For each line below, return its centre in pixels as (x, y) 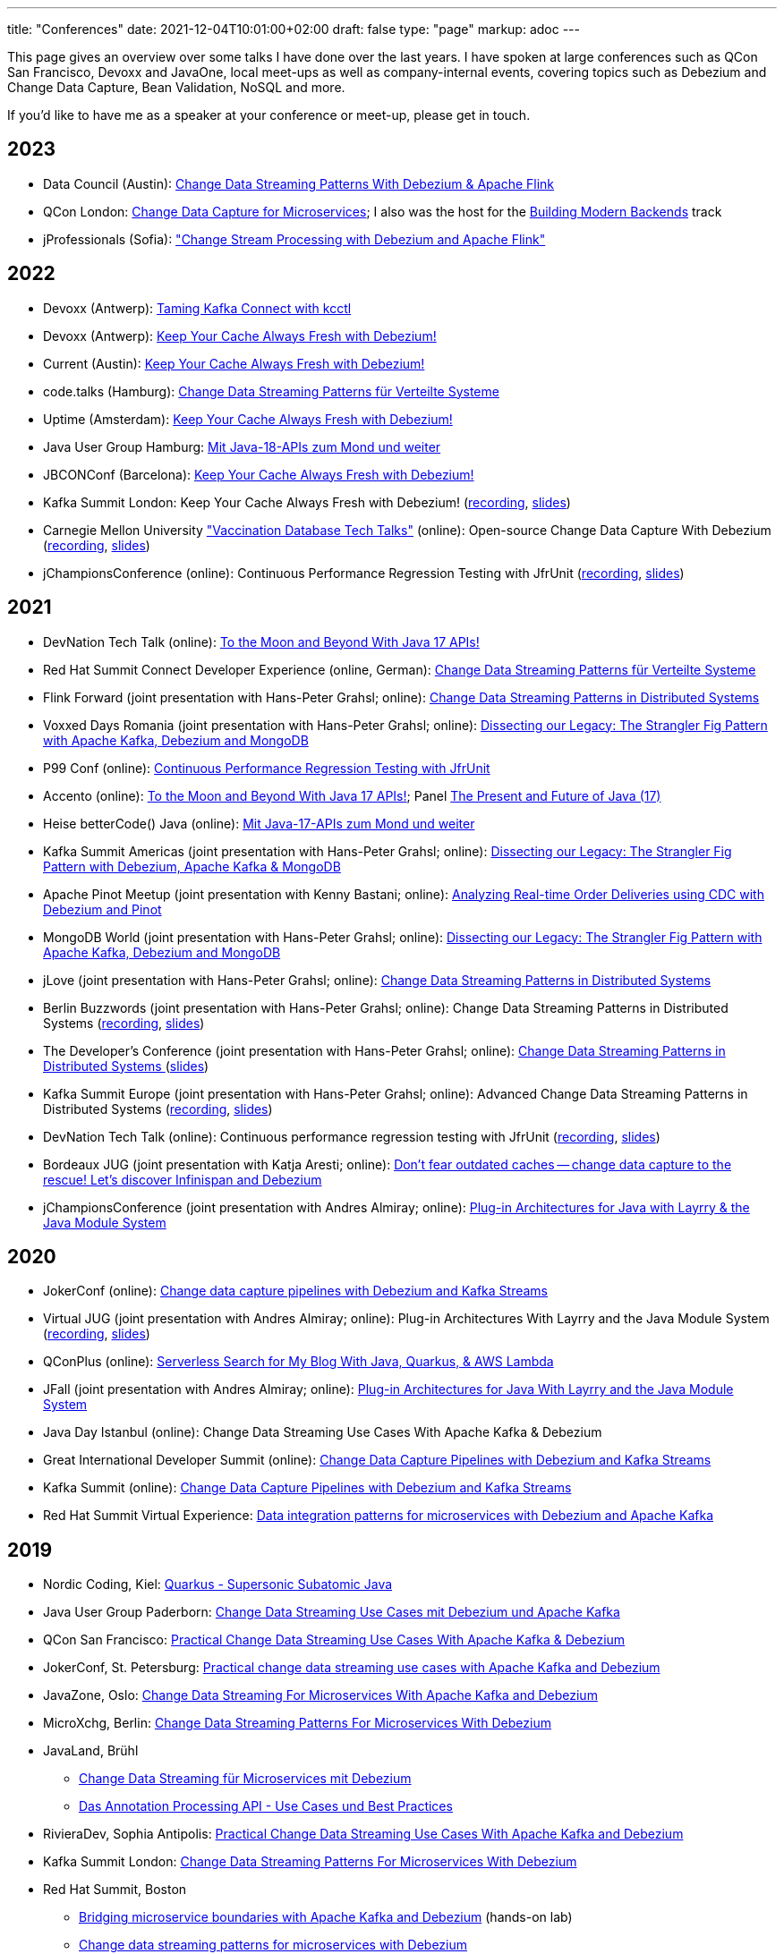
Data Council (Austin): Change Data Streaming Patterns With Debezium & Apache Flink (299, 183)
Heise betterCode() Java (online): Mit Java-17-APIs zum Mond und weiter (259, 823)
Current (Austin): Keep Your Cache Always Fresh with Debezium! (234, 363)
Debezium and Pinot (102, 909)
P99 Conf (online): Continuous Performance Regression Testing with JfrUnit (267, 768)
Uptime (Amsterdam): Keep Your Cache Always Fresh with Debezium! (248, 419)
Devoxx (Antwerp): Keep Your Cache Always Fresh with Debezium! (240, 336)
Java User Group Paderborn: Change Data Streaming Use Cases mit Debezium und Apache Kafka (332, 1612)
